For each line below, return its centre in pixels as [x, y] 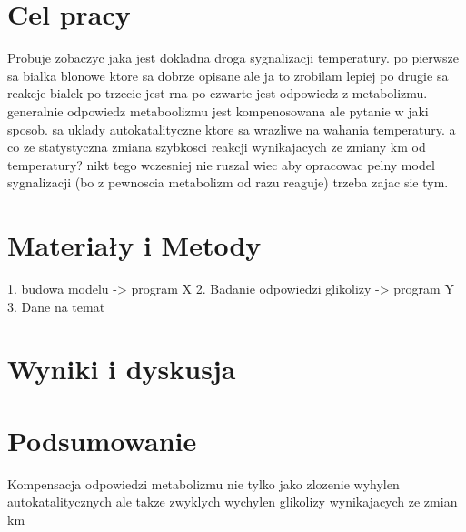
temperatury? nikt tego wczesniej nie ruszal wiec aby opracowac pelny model [221, 164]
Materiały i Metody [134, 245]
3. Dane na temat [56, 306]
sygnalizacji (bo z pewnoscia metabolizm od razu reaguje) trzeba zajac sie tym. [228, 182]
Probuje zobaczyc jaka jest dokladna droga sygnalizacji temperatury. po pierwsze [233, 58]
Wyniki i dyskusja [122, 369]
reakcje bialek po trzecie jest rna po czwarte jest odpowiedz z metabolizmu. [218, 93]
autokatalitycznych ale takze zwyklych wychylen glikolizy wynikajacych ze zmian [233, 502]
